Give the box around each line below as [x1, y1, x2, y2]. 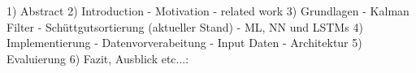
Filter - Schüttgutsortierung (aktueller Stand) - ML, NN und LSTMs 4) [6, 18, 363, 35]
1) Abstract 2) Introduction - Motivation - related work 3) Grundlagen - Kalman [6, 2, 409, 19]
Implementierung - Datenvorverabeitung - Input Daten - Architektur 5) [6, 34, 362, 51]
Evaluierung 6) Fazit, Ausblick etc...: [6, 49, 189, 67]
